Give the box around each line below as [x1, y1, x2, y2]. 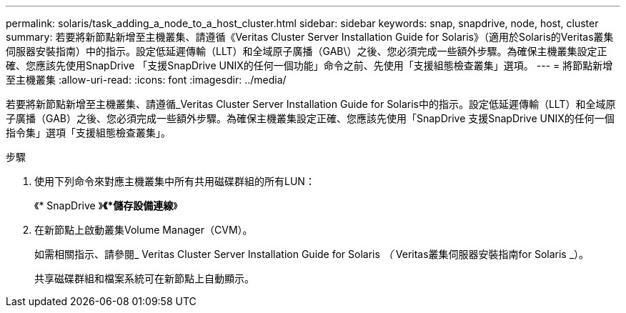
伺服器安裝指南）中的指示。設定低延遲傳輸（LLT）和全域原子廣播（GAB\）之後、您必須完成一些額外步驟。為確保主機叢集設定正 [6, 45, 607, 57]
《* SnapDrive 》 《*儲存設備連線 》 [34, 199, 178, 212]
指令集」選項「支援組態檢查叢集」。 [6, 126, 171, 139]
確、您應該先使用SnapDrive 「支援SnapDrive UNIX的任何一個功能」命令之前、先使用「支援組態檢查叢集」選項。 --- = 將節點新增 [6, 59, 613, 71]
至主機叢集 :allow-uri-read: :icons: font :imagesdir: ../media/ [6, 74, 287, 86]
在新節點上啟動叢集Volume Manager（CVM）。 [34, 224, 253, 236]
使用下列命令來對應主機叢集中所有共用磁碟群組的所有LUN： [34, 175, 315, 187]
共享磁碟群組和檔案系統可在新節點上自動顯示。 [34, 272, 254, 284]
